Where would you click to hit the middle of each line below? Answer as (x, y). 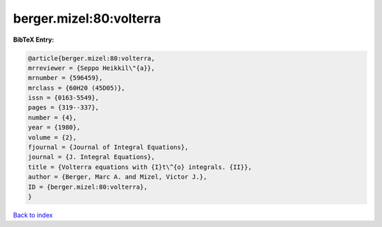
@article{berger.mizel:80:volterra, (92, 58)
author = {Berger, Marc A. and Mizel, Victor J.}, (118, 177)
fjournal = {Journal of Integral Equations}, (108, 147)
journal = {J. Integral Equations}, (92, 157)
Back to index (33, 215)
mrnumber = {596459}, (65, 78)
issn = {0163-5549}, (63, 98)
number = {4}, (52, 117)
